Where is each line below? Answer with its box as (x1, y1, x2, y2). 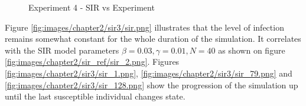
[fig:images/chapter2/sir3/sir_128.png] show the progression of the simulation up (5, 78, 298, 91)
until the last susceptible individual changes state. (5, 90, 185, 102)
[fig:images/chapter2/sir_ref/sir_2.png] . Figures (5, 55, 180, 68)
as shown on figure (218, 44, 285, 56)
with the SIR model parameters (5, 44, 119, 56)
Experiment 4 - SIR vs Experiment (28, 1, 155, 13)
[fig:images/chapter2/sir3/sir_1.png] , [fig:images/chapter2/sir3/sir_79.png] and (5, 67, 292, 79)
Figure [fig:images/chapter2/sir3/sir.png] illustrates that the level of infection (5, 21, 284, 33)
